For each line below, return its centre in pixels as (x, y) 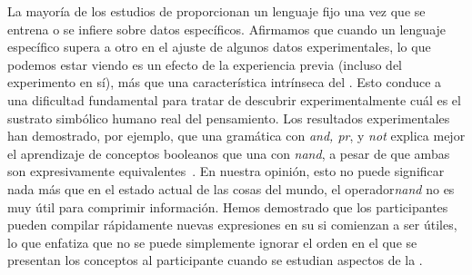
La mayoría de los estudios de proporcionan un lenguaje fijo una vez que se (216, 11)
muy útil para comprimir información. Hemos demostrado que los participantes (228, 206)
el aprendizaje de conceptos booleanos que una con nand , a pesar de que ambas (229, 153)
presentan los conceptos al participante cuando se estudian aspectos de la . (215, 260)
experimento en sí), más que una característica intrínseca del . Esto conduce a (225, 82)
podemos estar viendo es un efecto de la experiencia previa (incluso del (205, 64)
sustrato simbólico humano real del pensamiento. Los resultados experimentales (229, 118)
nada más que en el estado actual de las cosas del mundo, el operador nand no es (231, 188)
